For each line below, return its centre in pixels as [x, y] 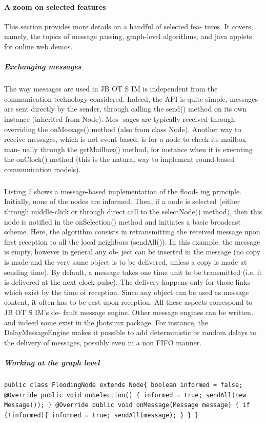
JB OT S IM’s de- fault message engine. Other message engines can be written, [129, 312]
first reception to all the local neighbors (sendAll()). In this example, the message [132, 241]
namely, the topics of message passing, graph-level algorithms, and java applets [128, 36]
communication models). [43, 169]
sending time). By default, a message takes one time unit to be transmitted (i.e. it [133, 272]
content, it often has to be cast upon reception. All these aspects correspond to [128, 302]
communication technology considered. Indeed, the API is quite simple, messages [131, 98]
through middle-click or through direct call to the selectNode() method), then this [133, 211]
